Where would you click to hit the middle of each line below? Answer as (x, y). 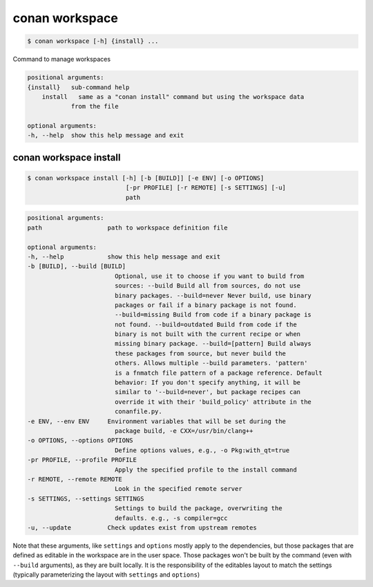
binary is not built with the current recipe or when (207, 334)
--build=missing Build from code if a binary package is (213, 315)
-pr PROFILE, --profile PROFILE (82, 460)
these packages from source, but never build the (200, 353)
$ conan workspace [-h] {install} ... (93, 41)
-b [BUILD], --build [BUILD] (77, 267)
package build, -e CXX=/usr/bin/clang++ (184, 431)
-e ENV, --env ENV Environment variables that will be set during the (157, 421)
